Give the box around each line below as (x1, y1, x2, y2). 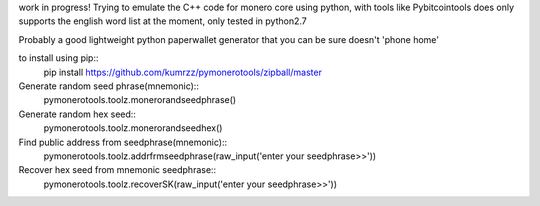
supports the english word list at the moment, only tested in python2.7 (18, 15, 307, 27)
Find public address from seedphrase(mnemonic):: (18, 136, 228, 148)
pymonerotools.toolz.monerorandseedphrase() (43, 94, 237, 106)
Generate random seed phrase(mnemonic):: (18, 80, 200, 92)
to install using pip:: (18, 52, 99, 64)
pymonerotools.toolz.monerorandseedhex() (43, 122, 223, 134)
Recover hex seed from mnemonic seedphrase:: (18, 164, 217, 176)
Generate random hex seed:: (18, 108, 137, 120)
